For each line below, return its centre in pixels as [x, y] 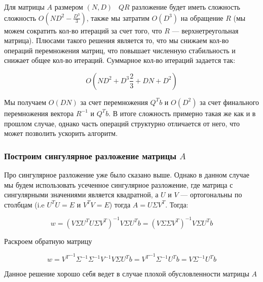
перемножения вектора [39, 113]
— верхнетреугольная [205, 30]
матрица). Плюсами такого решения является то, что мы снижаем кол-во [117, 40]
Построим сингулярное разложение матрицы [90, 155]
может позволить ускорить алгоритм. [61, 133]
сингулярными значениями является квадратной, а [81, 195]
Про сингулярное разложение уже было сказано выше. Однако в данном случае [127, 174]
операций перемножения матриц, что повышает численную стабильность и [120, 50]
